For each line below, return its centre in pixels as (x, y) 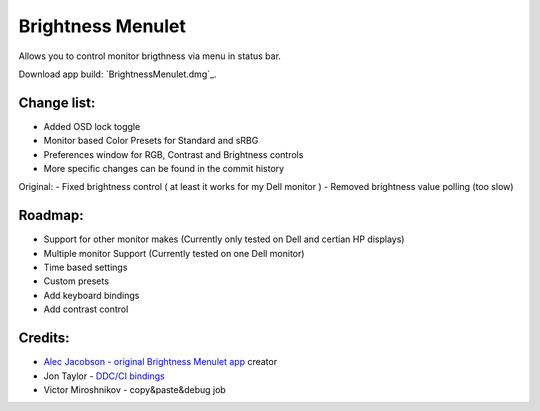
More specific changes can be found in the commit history (164, 169)
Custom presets (76, 281)
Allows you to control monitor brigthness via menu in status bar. (150, 56)
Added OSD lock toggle (92, 126)
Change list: (57, 102)
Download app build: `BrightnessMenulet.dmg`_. (117, 74)
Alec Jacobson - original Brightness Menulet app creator (160, 362)
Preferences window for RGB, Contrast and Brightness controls (173, 154)
